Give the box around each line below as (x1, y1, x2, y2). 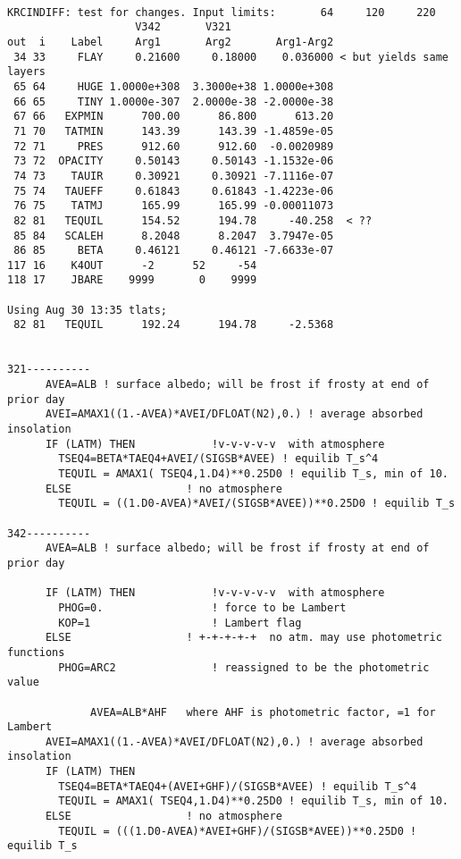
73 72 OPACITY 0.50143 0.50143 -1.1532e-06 (13, 155, 334, 168)
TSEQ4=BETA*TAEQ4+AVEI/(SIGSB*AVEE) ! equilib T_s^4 (58, 452, 379, 466)
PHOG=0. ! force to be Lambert (58, 601, 347, 614)
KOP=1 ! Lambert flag (58, 616, 302, 629)
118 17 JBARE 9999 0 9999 (7, 274, 257, 287)
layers (7, 65, 46, 79)
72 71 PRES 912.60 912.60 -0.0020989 (13, 139, 334, 153)
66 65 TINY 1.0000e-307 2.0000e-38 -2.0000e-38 (13, 95, 334, 108)
